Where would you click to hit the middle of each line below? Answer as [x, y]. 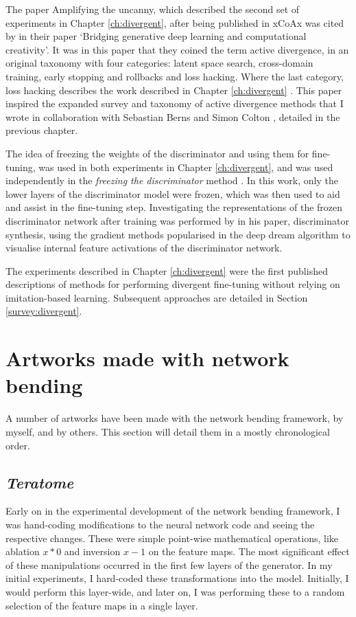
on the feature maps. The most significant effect [249, 551]
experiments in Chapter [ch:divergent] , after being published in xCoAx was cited [175, 22]
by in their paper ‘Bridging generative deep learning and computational [156, 36]
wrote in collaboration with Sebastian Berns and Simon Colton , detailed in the [173, 116]
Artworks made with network [147, 358]
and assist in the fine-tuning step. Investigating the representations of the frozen [174, 207]
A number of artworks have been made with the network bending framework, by [175, 418]
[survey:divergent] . [44, 311]
